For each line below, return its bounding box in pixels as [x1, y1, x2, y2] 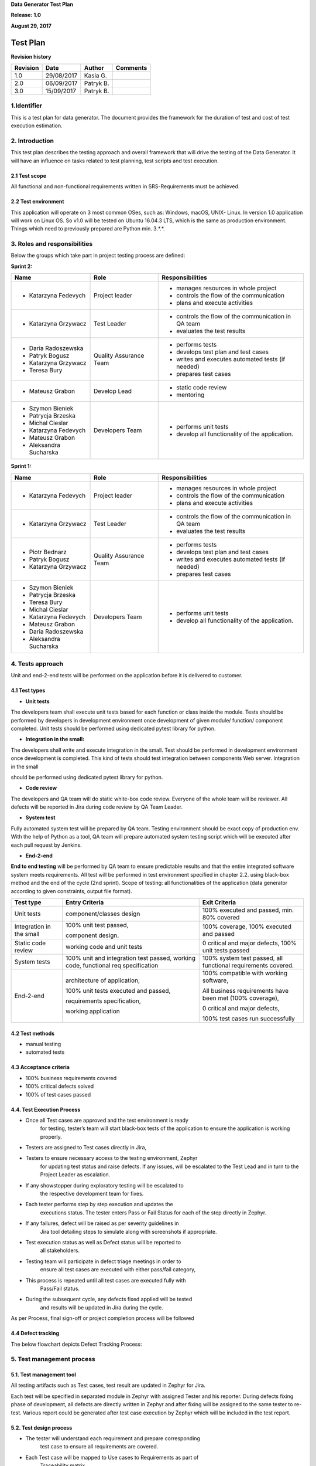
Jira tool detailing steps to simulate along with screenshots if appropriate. [40, 1228, 217, 1235]
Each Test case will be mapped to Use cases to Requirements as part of [25, 1454, 199, 1461]
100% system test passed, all [202, 953, 283, 962]
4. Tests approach [11, 660, 64, 668]
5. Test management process [11, 1355, 96, 1363]
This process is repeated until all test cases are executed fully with [25, 1277, 187, 1284]
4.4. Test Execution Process [11, 1106, 81, 1113]
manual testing [25, 1040, 61, 1047]
